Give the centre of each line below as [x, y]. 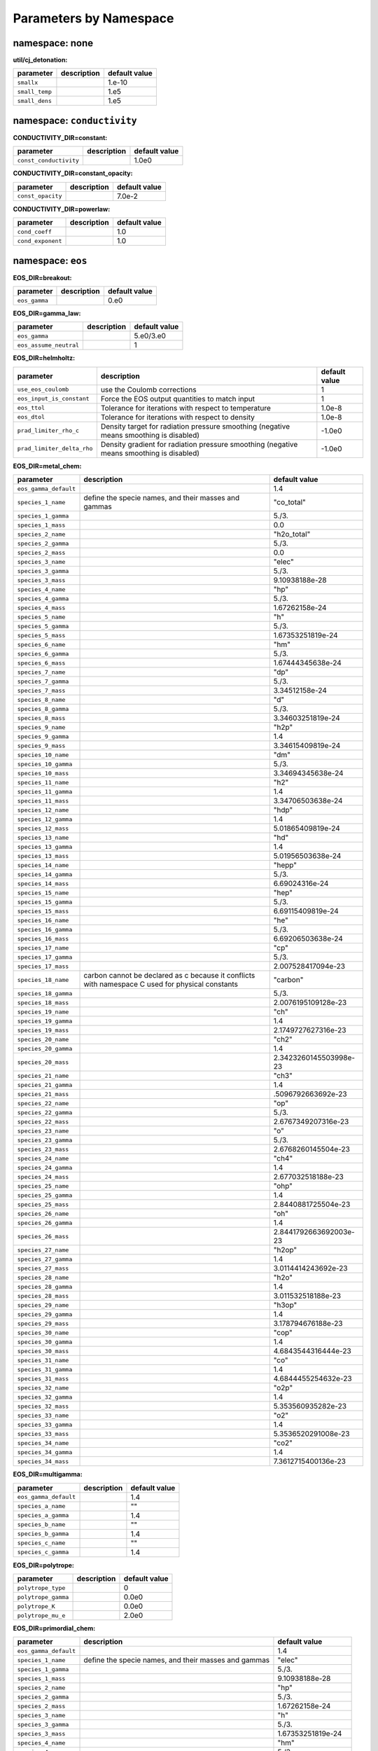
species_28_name [43, 1277]
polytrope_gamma [43, 1597]
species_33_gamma [45, 1424]
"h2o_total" [292, 534]
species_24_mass [43, 1177]
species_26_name [43, 1213]
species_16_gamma [45, 929]
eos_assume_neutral [48, 345]
